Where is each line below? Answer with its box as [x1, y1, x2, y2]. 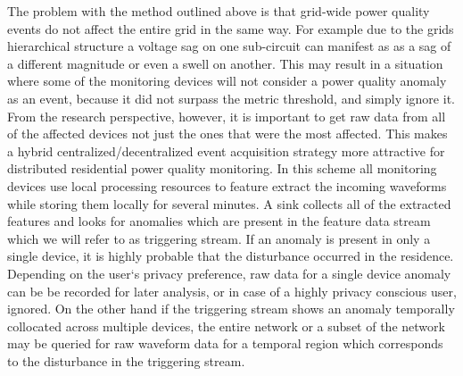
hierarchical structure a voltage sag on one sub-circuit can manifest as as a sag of [7, 37, 451, 55]
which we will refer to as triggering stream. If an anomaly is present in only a [7, 229, 431, 247]
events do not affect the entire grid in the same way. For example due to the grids [7, 19, 454, 38]
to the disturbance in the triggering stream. [7, 351, 245, 370]
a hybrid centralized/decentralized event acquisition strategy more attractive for [7, 141, 445, 160]
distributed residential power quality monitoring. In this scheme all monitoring [7, 159, 437, 178]
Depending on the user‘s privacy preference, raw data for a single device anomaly [7, 263, 451, 282]
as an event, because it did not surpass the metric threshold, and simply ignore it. [7, 88, 455, 107]
